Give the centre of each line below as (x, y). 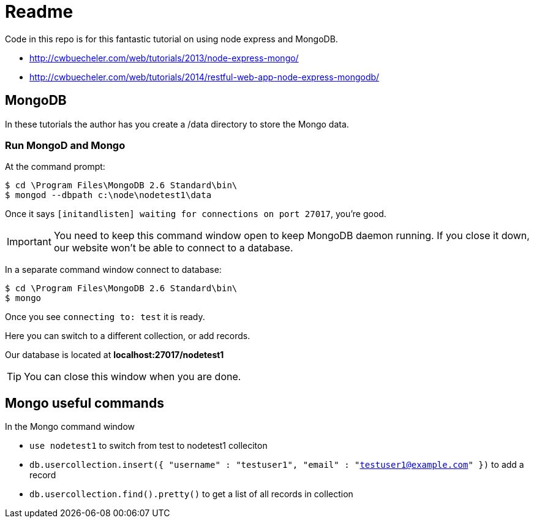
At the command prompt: (55, 167)
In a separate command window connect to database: (113, 270)
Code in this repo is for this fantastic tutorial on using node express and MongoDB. (171, 39)
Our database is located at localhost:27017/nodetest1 (115, 355)
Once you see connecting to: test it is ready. (105, 317)
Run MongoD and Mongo (65, 145)
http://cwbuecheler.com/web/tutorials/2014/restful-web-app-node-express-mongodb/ (205, 77)
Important (29, 242)
